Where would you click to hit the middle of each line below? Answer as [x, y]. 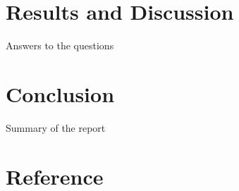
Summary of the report [56, 127]
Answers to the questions [60, 45]
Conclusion [60, 93]
